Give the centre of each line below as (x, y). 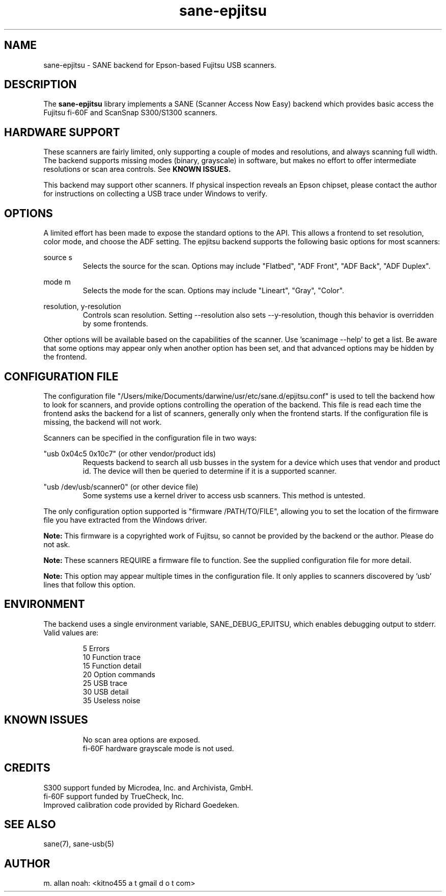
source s (58, 258)
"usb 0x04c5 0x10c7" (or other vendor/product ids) (130, 453)
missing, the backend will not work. (103, 422)
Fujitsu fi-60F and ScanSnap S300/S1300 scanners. (130, 113)
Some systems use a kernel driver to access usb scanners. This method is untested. (224, 495)
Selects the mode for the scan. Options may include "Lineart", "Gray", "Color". (213, 291)
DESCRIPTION (40, 85)
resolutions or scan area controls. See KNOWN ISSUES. (137, 169)
